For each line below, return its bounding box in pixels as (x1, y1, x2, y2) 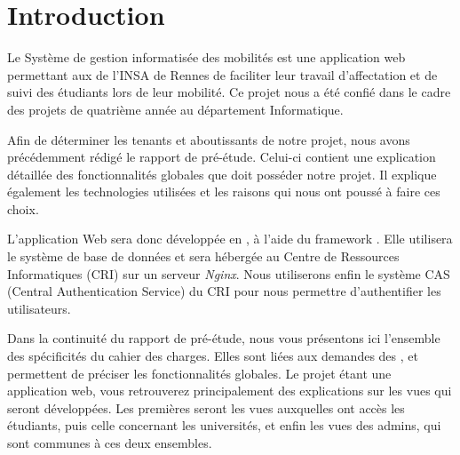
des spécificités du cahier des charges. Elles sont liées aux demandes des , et (7, 347, 418, 365)
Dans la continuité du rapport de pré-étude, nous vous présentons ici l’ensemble (7, 329, 440, 347)
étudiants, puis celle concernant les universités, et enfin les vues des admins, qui (7, 416, 441, 435)
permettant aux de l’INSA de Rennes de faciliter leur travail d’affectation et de (7, 65, 438, 84)
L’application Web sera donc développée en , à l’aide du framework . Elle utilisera (7, 229, 453, 248)
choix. (7, 199, 39, 218)
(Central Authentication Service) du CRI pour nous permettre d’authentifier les (7, 282, 441, 300)
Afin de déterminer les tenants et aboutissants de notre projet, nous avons (7, 130, 410, 148)
